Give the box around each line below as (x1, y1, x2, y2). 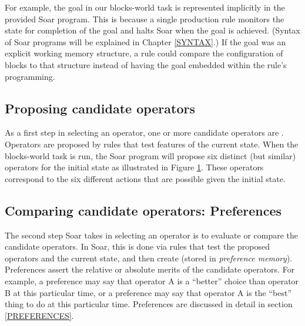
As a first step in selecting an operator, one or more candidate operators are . (5, 126, 284, 139)
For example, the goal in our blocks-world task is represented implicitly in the (5, 1, 285, 13)
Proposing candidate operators (5, 99, 196, 117)
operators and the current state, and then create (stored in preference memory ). (5, 251, 293, 264)
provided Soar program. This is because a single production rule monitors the (5, 12, 284, 25)
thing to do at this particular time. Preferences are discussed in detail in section (5, 298, 293, 310)
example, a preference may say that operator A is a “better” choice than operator (5, 274, 299, 287)
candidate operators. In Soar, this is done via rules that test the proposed (5, 240, 270, 253)
